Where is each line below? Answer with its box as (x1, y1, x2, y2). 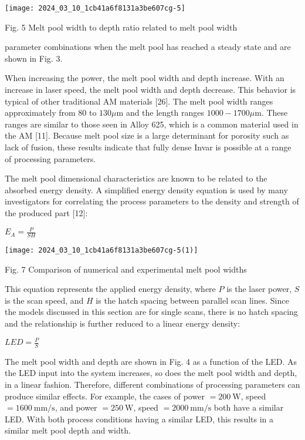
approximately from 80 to (5, 106, 97, 119)
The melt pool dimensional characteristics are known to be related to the (5, 172, 267, 184)
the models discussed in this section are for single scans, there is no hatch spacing (5, 305, 298, 318)
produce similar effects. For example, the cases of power (5, 389, 205, 402)
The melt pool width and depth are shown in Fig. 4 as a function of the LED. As (5, 355, 297, 367)
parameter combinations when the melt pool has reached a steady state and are (5, 41, 291, 53)
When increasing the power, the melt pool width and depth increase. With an (5, 72, 284, 84)
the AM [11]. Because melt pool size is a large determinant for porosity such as (5, 129, 289, 142)
